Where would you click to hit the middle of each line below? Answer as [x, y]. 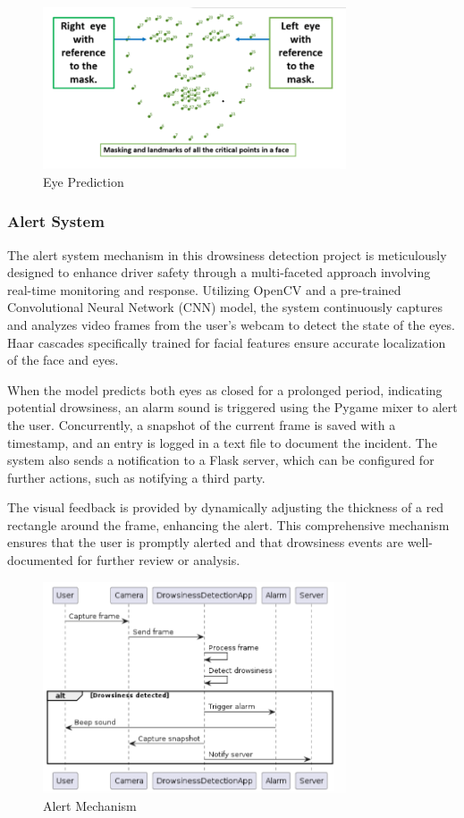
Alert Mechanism [90, 805]
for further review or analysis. [159, 560]
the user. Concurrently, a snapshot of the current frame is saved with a [202, 424]
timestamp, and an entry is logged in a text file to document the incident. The [222, 442]
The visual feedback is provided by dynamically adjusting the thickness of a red [226, 507]
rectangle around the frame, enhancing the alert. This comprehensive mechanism [228, 524]
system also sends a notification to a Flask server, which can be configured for [221, 460]
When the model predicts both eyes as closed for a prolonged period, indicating [225, 389]
